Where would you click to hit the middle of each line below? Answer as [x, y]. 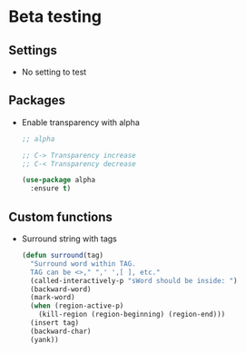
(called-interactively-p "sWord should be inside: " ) [134, 280]
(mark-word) [53, 298]
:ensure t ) [51, 189]
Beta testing [55, 17]
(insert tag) [55, 323]
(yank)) [45, 339]
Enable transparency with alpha [80, 122]
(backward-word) [61, 289]
